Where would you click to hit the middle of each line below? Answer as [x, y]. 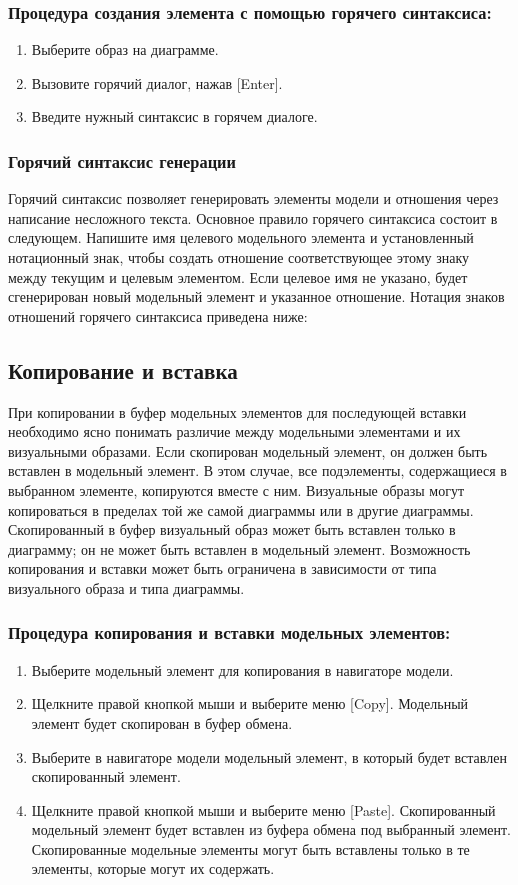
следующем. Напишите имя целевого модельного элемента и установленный [241, 237]
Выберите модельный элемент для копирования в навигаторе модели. [242, 669]
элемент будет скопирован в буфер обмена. [162, 722]
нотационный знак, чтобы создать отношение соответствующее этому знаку [239, 257]
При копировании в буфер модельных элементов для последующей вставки [237, 411]
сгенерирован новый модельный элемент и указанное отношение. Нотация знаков [256, 296]
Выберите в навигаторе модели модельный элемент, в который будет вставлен [269, 756]
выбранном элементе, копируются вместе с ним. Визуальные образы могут [236, 489]
